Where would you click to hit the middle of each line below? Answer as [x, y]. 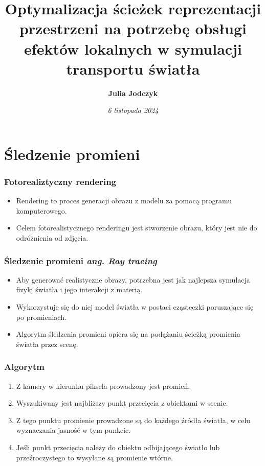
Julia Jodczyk [133, 93]
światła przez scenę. [47, 344]
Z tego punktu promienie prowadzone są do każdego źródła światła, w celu [133, 420]
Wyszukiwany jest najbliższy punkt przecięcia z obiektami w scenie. [122, 403]
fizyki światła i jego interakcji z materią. [79, 289]
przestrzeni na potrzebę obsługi [133, 28]
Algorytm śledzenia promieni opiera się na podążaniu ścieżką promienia [128, 334]
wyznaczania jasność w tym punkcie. [73, 430]
